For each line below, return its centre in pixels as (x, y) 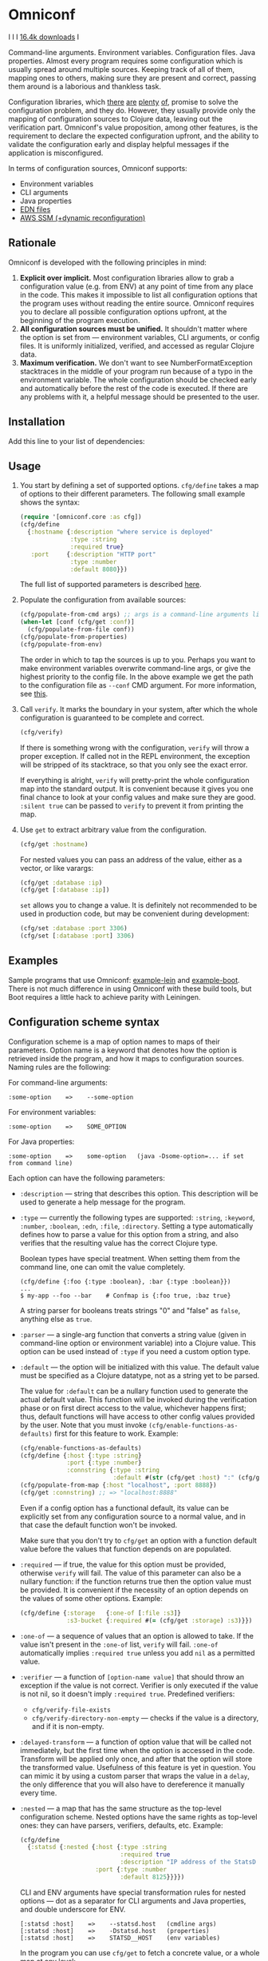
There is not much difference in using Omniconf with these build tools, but (130, 988)
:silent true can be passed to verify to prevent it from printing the (132, 805)
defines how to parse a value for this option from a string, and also (129, 1234)
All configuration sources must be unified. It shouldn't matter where (134, 329)
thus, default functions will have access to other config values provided (137, 1416)
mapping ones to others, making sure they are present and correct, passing (132, 78)
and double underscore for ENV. (73, 1909)
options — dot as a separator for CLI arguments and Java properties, (133, 1900)
